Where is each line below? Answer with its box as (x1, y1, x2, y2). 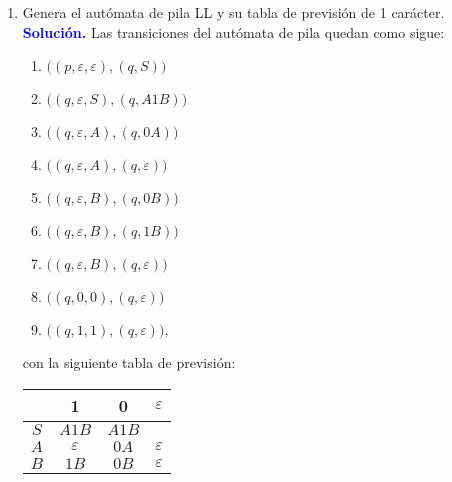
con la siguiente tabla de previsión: (22, 352, 236, 373)
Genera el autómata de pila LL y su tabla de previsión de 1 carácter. (22, 2, 445, 22)
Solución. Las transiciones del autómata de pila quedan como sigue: (22, 21, 445, 42)
